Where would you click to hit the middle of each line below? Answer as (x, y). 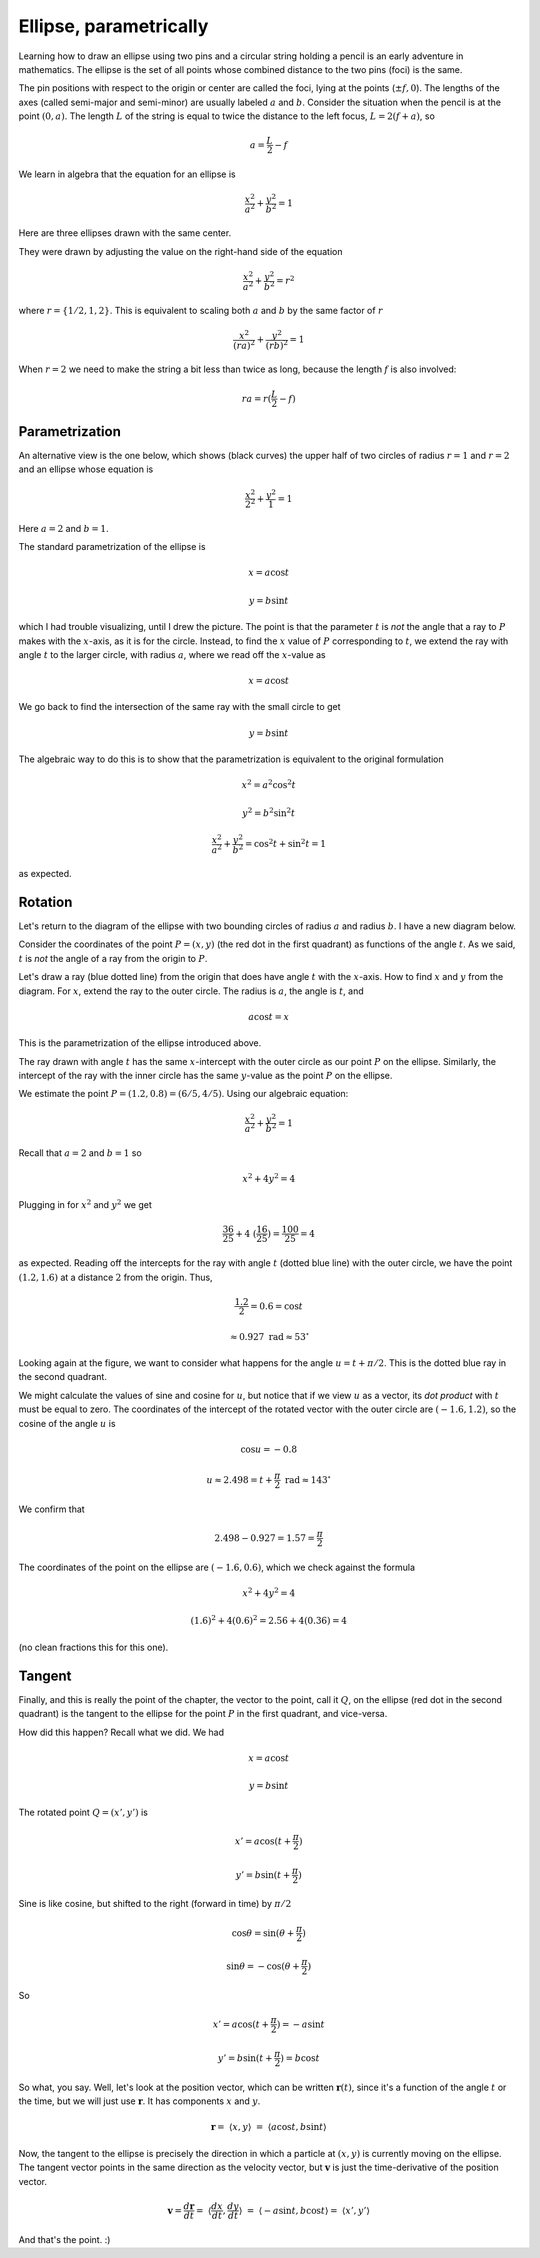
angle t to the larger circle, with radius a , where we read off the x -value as (172, 654)
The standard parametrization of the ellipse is (112, 547)
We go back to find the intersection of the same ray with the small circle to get (179, 707)
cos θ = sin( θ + (263, 1932)
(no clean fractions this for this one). (93, 1647)
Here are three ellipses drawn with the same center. (125, 233)
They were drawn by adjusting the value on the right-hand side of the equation (180, 251)
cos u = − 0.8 (269, 1449)
